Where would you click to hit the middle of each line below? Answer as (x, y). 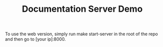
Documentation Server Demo (82, 9)
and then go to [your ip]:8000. (35, 39)
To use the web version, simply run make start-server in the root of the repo (81, 34)
